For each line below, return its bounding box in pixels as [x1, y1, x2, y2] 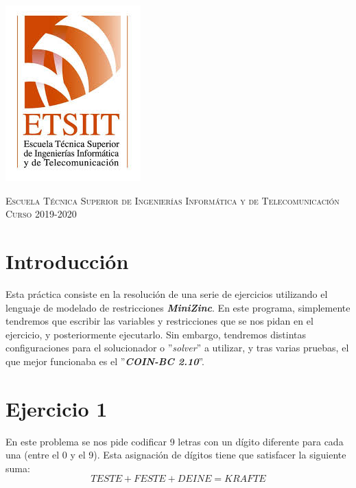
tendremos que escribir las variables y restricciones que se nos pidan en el [5, 314, 313, 328]
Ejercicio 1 [5, 394, 108, 422]
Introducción [5, 246, 129, 275]
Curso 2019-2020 [5, 207, 77, 221]
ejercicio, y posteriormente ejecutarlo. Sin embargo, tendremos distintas [5, 327, 307, 341]
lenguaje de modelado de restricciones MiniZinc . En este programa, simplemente [5, 300, 351, 314]
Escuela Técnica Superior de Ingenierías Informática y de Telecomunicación [5, 193, 340, 207]
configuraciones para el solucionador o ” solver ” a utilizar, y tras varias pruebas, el [5, 340, 349, 355]
